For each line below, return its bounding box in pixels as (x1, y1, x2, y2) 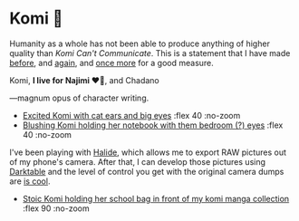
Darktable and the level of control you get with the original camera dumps (9, 166, 285, 177)
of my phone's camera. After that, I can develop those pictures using (9, 156, 265, 167)
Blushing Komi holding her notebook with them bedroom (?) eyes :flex (22, 120, 284, 130)
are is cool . (9, 176, 51, 187)
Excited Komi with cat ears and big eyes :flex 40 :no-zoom (22, 110, 241, 120)
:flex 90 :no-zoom (22, 203, 90, 214)
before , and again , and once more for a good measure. (9, 57, 215, 68)
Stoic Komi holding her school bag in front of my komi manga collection (22, 193, 290, 204)
